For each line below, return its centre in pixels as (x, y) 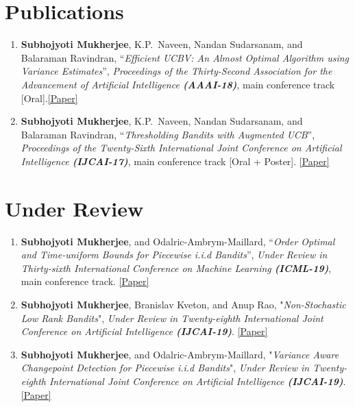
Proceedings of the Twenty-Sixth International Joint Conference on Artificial (181, 148)
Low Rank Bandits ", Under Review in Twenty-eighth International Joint (172, 318)
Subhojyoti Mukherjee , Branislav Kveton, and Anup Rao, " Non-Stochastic (183, 304)
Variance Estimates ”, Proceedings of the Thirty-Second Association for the (176, 71)
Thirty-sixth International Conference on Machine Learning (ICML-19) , (176, 268)
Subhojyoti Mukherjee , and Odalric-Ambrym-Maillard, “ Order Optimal (178, 241)
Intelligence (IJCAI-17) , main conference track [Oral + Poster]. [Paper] (175, 161)
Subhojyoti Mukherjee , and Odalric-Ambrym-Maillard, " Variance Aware (180, 354)
